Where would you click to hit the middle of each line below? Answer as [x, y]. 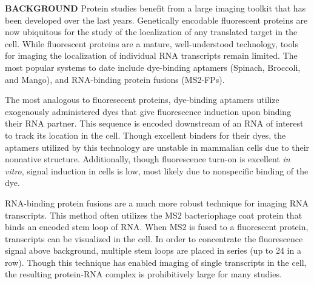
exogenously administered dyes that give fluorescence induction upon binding [148, 111]
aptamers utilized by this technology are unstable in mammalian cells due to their [157, 147]
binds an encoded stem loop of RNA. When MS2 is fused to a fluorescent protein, [157, 227]
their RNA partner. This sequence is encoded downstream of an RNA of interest [154, 123]
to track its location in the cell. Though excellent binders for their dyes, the [145, 135]
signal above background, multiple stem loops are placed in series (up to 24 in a [153, 250]
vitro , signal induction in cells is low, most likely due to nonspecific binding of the [157, 170]
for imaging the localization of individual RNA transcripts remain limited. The [151, 55]
